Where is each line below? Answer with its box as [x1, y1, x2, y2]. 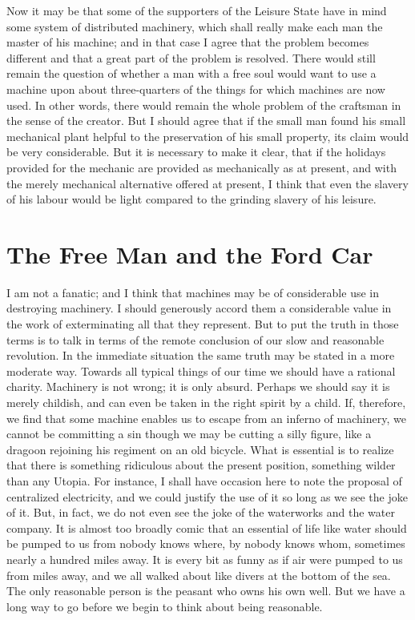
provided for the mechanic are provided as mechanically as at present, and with [6, 159, 397, 175]
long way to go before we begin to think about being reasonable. [6, 598, 323, 614]
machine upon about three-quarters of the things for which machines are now [6, 80, 385, 97]
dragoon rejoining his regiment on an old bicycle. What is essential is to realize [6, 441, 394, 457]
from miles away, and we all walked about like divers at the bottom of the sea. [6, 566, 391, 583]
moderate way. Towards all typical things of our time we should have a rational [6, 362, 396, 379]
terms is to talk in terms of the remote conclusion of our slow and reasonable [6, 331, 385, 348]
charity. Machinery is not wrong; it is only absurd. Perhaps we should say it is [6, 378, 390, 395]
